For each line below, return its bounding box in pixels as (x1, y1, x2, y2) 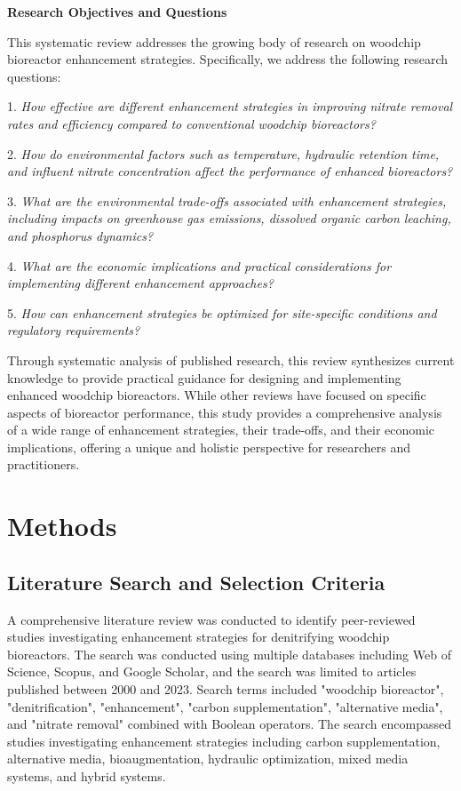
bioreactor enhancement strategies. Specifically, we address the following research (7, 50, 449, 68)
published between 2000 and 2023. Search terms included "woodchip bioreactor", (7, 680, 444, 699)
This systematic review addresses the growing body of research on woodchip (7, 32, 421, 51)
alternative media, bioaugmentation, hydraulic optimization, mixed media (7, 749, 409, 768)
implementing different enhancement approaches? (7, 274, 274, 292)
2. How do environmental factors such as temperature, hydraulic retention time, (7, 144, 440, 163)
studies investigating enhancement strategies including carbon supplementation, (7, 731, 441, 750)
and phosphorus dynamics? (7, 226, 154, 244)
